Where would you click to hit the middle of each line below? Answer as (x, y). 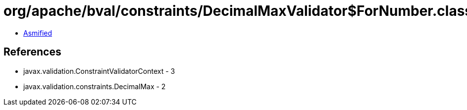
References (32, 52)
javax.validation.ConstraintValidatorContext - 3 (99, 71)
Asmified (38, 33)
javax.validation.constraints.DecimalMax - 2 (95, 86)
